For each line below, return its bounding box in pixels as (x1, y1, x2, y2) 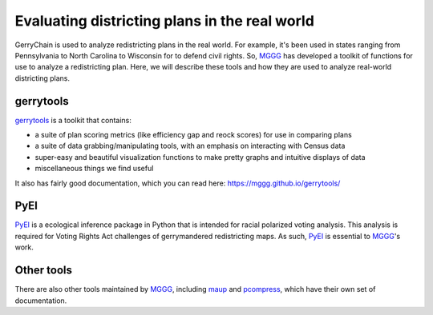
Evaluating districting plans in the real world (14, 12, 314, 30)
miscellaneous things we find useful (34, 164, 154, 173)
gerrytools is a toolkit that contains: (14, 115, 132, 125)
